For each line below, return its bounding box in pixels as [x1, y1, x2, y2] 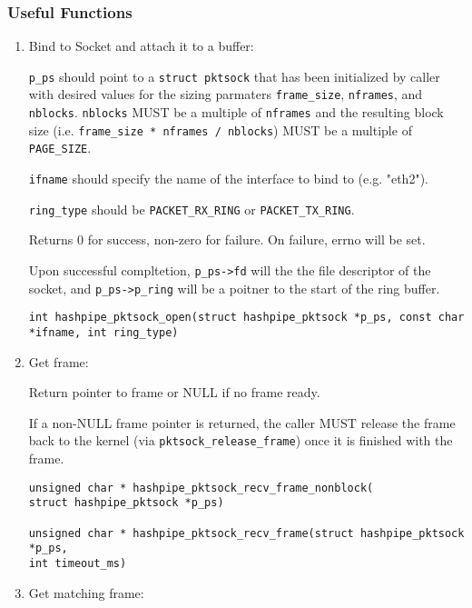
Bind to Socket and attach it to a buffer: [28, 36, 254, 55]
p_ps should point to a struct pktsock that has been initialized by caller [28, 66, 440, 85]
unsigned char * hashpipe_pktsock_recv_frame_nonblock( [28, 481, 374, 494]
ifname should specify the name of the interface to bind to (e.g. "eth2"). [28, 169, 428, 188]
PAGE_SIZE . [28, 138, 92, 157]
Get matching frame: [28, 583, 144, 602]
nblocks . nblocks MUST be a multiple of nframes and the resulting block [28, 103, 444, 122]
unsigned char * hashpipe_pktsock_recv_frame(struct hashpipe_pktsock [28, 526, 465, 540]
